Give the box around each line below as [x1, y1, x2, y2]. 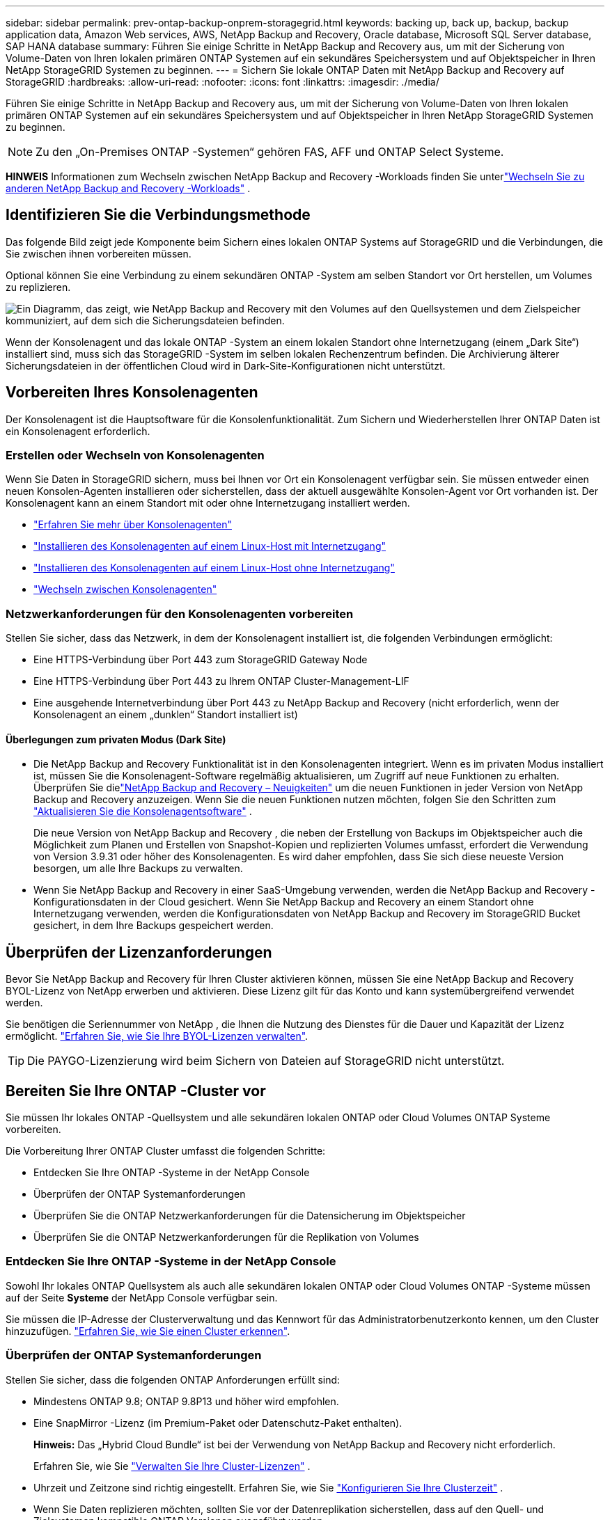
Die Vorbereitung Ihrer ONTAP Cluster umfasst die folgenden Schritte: [6, 1145, 326, 1157]
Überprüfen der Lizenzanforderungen [6, 943, 272, 961]
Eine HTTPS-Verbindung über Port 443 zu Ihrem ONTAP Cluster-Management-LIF [33, 675, 409, 688]
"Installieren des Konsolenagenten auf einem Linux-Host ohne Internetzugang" [33, 562, 395, 574]
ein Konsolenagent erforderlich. [6, 425, 150, 437]
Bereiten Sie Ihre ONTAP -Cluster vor [6, 1082, 266, 1100]
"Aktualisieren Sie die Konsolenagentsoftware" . [33, 805, 252, 818]
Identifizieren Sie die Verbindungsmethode [6, 206, 311, 224]
